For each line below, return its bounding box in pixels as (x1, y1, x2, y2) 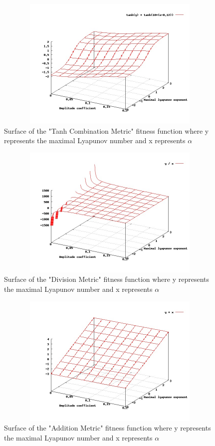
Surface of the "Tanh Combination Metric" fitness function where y (4, 125, 209, 136)
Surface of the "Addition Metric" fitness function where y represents (4, 423, 211, 433)
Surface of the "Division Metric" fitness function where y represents (4, 274, 210, 284)
